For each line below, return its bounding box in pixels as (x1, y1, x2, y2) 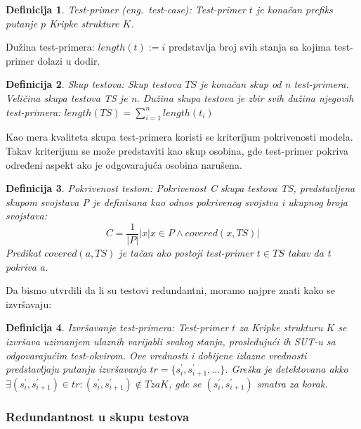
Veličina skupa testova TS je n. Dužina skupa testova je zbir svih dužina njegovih (6, 90, 354, 105)
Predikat (6, 245, 41, 260)
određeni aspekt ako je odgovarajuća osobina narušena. (6, 157, 242, 172)
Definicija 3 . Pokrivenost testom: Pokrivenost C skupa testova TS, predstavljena (6, 181, 355, 196)
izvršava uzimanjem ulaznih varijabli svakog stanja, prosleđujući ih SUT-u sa (6, 333, 336, 348)
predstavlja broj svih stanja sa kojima (168, 39, 331, 54)
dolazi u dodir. (37, 53, 100, 68)
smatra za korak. (256, 376, 328, 390)
